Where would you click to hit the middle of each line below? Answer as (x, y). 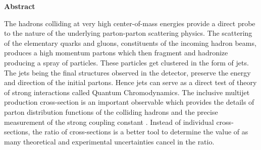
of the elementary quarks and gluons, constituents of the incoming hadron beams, (130, 43)
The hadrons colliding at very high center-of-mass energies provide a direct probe (130, 23)
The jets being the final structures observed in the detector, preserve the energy (127, 72)
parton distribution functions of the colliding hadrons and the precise (111, 111)
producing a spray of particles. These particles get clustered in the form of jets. (126, 62)
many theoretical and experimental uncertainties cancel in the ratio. (109, 141)
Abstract (20, 6)
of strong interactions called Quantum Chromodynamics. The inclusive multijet (127, 92)
